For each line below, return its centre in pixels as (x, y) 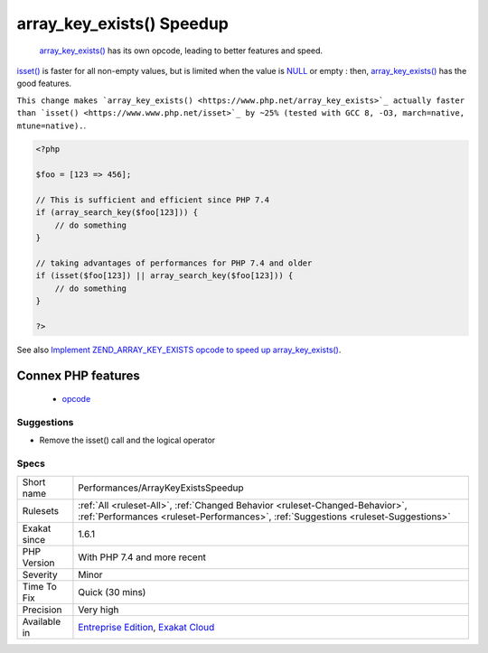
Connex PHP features (78, 375)
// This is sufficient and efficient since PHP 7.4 (153, 200)
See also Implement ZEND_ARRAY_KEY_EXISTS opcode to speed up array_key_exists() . (179, 350)
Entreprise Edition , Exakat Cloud (146, 627)
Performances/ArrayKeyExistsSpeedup (161, 488)
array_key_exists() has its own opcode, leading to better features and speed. (181, 51)
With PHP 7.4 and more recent (142, 557)
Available (42, 621)
